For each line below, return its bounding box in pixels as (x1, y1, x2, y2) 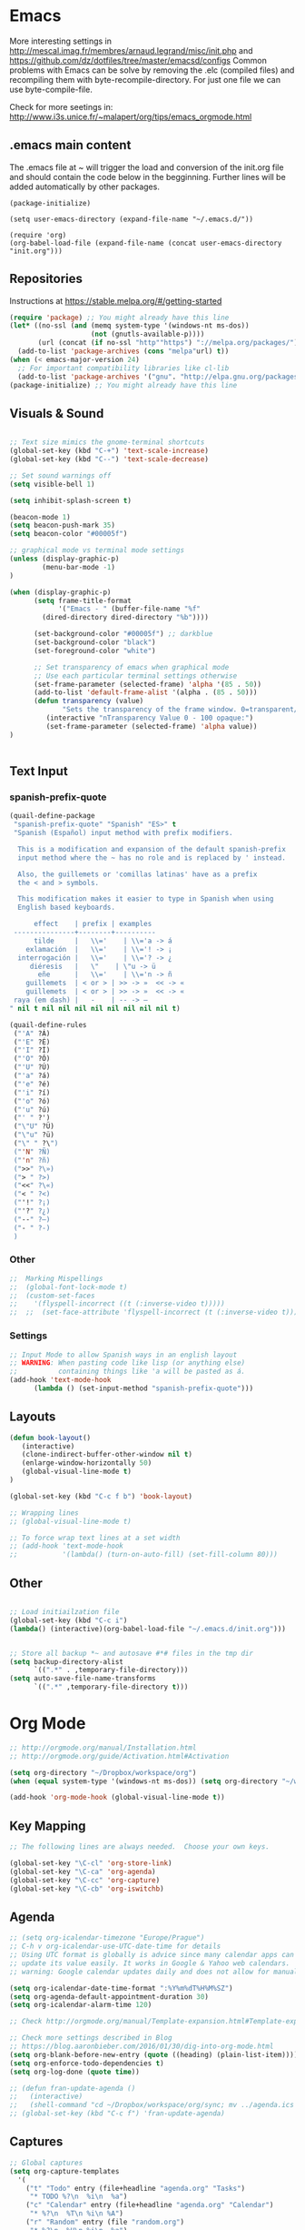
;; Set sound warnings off (9, 470, 112, 480)
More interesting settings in (9, 35, 112, 46)
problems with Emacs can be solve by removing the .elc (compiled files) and (9, 65, 295, 76)
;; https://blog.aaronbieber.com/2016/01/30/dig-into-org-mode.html (9, 2042, 274, 2052)
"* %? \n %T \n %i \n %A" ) (29, 2209, 124, 2218)
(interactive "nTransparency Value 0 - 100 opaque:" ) (45, 713, 254, 722)
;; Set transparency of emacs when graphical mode (33, 662, 230, 671)
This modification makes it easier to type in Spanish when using (17, 894, 274, 903)
